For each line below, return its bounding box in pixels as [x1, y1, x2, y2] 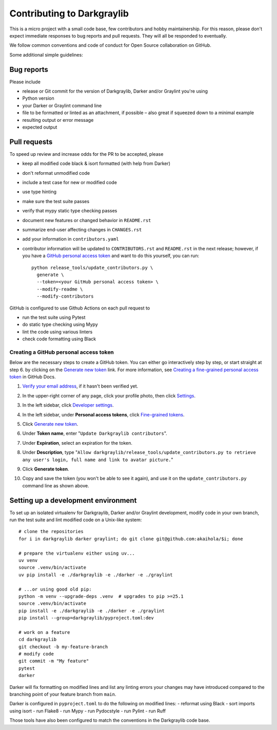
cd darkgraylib [18, 636, 57, 643]
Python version [22, 95, 54, 101]
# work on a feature [18, 629, 70, 635]
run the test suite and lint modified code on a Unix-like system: [9, 517, 142, 523]
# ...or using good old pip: [18, 586, 92, 592]
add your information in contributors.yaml [22, 236, 119, 242]
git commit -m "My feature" [18, 658, 89, 664]
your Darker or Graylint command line [22, 102, 102, 108]
